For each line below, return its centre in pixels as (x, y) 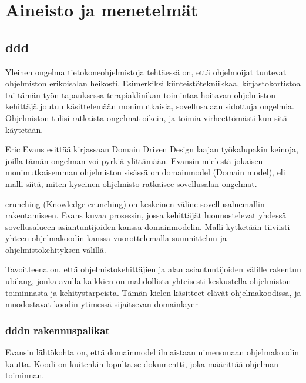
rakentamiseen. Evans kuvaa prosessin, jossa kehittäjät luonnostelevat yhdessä (146, 215)
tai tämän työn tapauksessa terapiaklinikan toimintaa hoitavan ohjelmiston (141, 94)
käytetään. (24, 129)
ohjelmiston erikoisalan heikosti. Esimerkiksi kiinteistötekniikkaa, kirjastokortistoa (153, 83)
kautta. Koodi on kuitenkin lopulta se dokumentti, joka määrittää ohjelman (142, 363)
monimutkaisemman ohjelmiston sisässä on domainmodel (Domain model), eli (145, 172)
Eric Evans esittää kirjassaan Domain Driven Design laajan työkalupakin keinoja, (152, 149)
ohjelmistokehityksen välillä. (56, 249)
